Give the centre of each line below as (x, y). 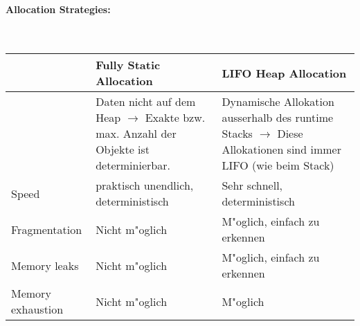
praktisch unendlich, (145, 185)
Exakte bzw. (175, 118)
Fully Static (128, 65)
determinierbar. (133, 165)
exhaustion (37, 309)
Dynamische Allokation (278, 102)
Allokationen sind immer (281, 150)
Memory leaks (45, 265)
